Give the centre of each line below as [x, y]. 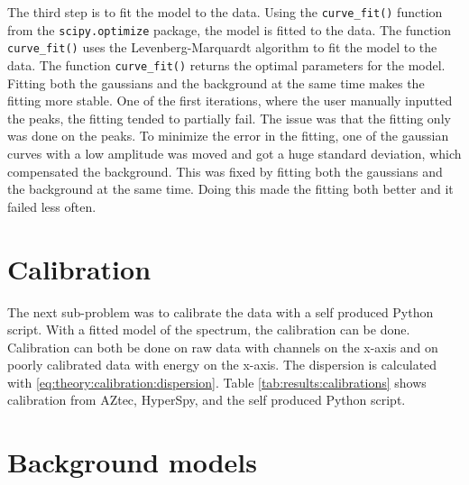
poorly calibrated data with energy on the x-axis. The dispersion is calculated [222, 365]
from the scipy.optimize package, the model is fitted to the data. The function [229, 29]
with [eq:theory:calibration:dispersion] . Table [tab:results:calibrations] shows [217, 382]
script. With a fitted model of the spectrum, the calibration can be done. [209, 329]
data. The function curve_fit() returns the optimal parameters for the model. [226, 64]
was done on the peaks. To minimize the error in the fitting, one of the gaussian [228, 136]
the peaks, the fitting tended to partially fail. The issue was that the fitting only [229, 118]
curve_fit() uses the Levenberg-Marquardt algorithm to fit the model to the [222, 47]
